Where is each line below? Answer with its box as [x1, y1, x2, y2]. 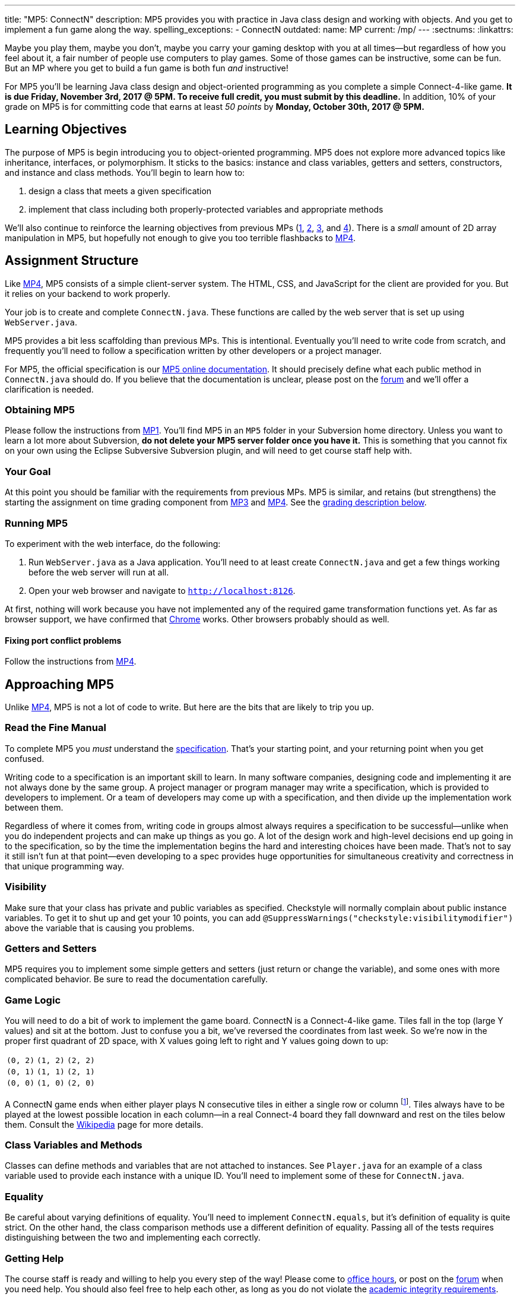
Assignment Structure [5, 253, 139, 268]
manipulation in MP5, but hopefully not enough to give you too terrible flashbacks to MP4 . [5, 232, 356, 243]
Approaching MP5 [5, 676, 115, 692]
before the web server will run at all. [28, 567, 169, 577]
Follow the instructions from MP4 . [5, 656, 137, 667]
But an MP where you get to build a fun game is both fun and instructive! [5, 63, 288, 73]
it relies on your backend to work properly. [5, 288, 170, 299]
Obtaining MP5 [5, 404, 75, 416]
